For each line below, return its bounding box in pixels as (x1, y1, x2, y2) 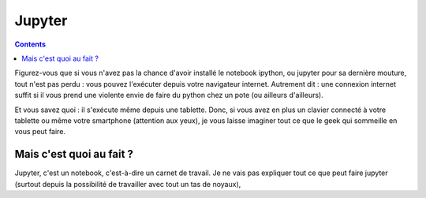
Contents (14, 39, 47, 49)
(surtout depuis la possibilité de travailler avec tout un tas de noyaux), (14, 179, 241, 189)
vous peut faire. (14, 127, 66, 136)
